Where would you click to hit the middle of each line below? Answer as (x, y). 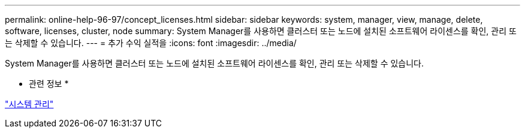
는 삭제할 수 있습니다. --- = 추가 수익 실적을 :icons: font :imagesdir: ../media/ (151, 43)
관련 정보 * (49, 84)
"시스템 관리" (29, 104)
